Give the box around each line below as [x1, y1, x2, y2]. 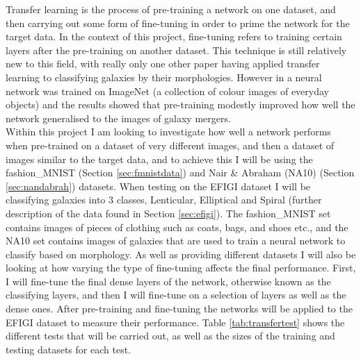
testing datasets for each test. [6, 342, 131, 356]
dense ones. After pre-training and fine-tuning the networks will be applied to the [6, 301, 353, 316]
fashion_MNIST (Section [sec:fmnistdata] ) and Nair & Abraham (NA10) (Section [6, 165, 355, 180]
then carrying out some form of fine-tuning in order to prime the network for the [6, 15, 350, 30]
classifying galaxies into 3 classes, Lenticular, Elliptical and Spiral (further [6, 192, 322, 207]
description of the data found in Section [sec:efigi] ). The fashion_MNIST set [6, 205, 331, 220]
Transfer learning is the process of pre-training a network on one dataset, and [6, 2, 336, 16]
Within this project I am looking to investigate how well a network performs [6, 124, 331, 139]
